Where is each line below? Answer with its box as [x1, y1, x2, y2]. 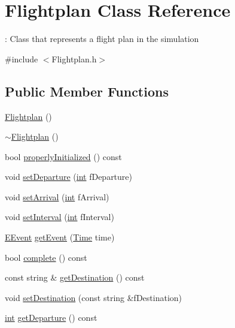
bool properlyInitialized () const [5, 150, 122, 163]
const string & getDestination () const [5, 271, 145, 284]
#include [5, 52, 38, 65]
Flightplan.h [51, 52, 97, 65]
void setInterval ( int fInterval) [5, 210, 114, 223]
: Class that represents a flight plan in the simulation [5, 32, 199, 45]
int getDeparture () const [5, 311, 97, 324]
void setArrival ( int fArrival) [5, 190, 109, 203]
